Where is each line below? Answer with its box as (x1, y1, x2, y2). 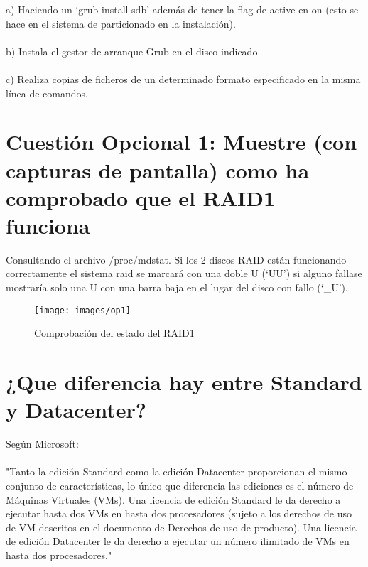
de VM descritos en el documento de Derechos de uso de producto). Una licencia (6, 519, 357, 534)
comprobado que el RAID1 (6, 183, 276, 212)
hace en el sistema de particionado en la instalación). (6, 16, 236, 31)
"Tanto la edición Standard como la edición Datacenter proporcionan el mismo (6, 464, 347, 479)
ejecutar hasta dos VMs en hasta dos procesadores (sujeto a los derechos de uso (6, 506, 352, 521)
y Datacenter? (6, 395, 147, 424)
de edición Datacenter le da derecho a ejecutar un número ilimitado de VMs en (6, 534, 350, 549)
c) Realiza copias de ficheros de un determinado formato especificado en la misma (6, 71, 361, 86)
